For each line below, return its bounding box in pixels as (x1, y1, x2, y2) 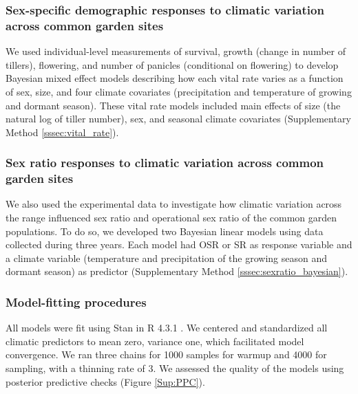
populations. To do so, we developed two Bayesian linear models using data (6, 223, 324, 238)
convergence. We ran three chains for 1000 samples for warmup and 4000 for (6, 347, 327, 362)
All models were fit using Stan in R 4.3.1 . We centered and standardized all (6, 320, 328, 335)
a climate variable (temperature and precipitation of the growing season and (6, 250, 328, 265)
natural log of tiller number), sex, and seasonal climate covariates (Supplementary (6, 111, 351, 126)
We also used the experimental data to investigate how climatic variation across (6, 197, 342, 211)
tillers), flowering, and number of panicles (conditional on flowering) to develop (6, 57, 339, 72)
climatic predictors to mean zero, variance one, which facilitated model (6, 333, 304, 348)
